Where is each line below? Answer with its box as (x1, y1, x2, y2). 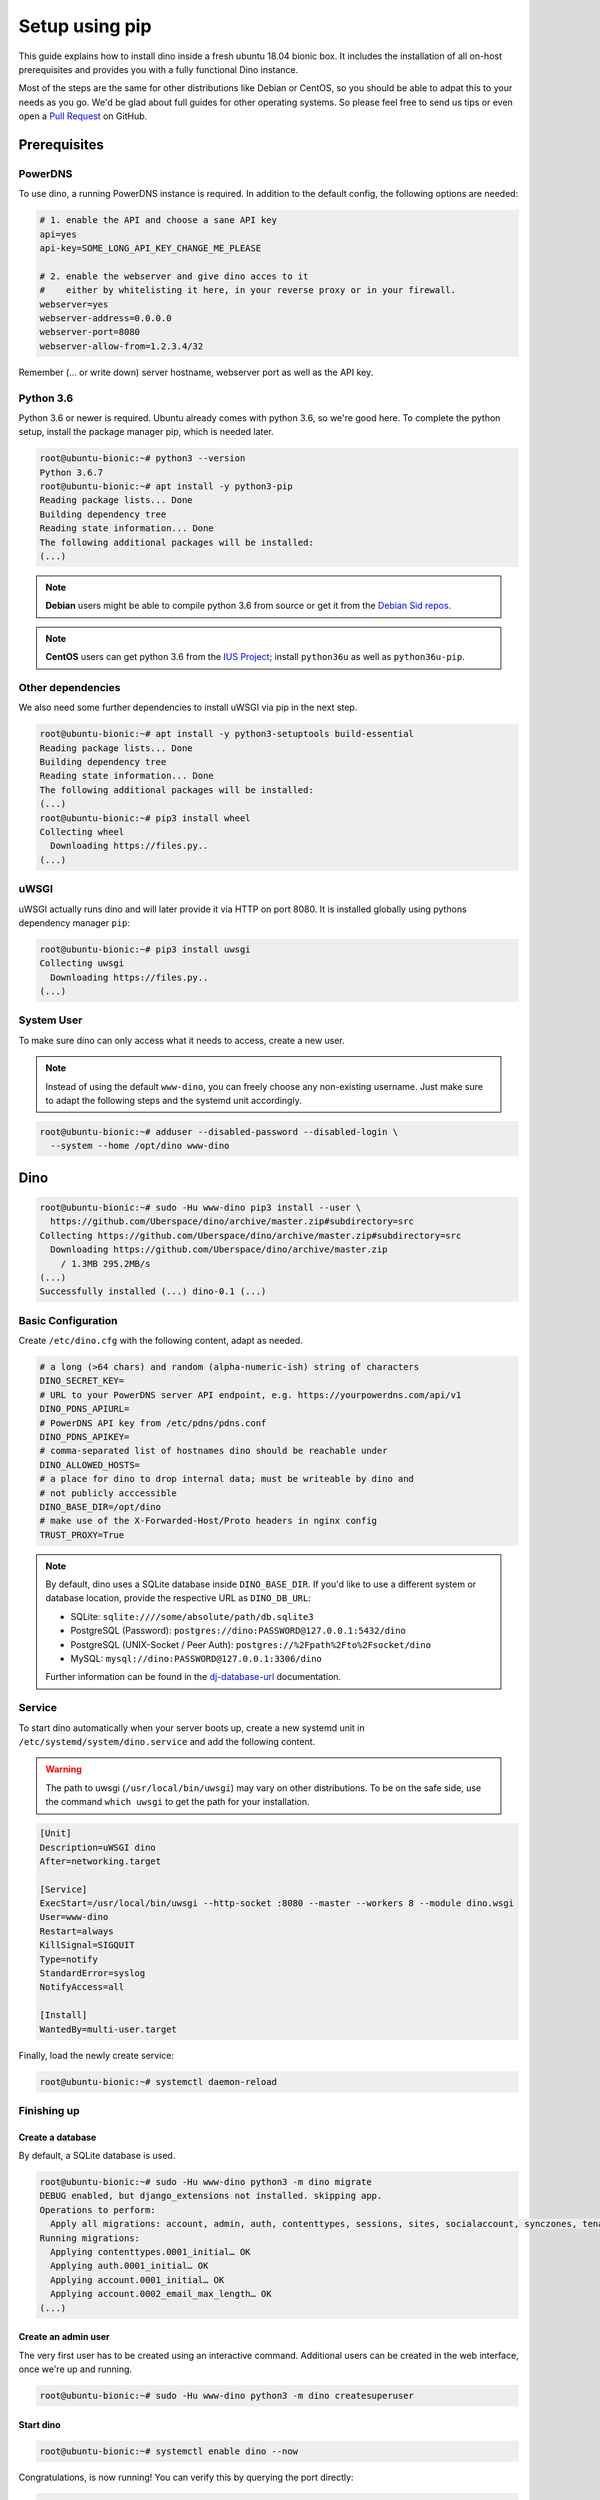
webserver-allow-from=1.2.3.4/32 (39, 340, 204, 352)
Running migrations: (39, 2232, 140, 2244)
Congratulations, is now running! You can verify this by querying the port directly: (18, 2471, 354, 2483)
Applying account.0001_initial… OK (50, 2274, 225, 2285)
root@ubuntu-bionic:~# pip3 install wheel (39, 812, 251, 824)
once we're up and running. (18, 2363, 133, 2375)
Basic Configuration (18, 1313, 118, 1327)
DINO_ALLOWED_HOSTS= (39, 1459, 140, 1470)
